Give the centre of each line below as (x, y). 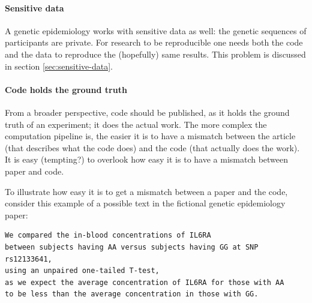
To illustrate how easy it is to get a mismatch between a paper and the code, (146, 191)
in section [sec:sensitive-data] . (59, 66)
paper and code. (34, 171)
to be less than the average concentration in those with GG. (132, 294)
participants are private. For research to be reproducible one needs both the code (154, 42)
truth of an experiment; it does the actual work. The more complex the (136, 124)
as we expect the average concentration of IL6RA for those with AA (145, 282)
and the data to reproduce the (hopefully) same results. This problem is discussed (155, 54)
